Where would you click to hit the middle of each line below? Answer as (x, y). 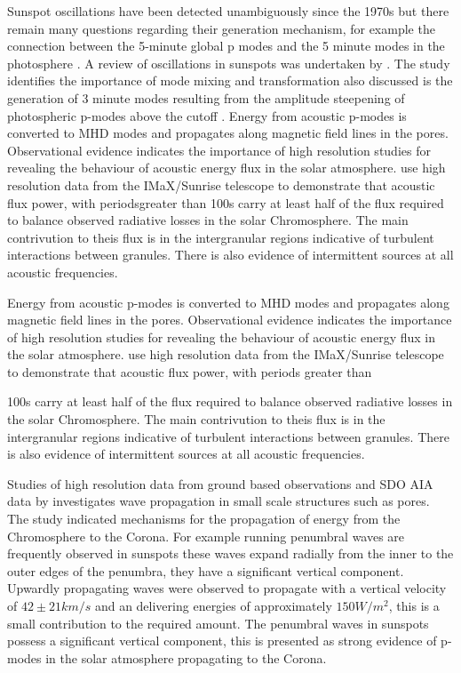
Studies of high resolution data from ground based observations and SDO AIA (220, 483)
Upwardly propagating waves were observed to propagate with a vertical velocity (227, 588)
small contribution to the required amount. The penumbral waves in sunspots (218, 623)
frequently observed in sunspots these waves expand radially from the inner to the (230, 553)
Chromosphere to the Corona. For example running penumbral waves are (206, 536)
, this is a (414, 605)
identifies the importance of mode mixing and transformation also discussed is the (230, 80)
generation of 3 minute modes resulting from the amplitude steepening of (206, 97)
